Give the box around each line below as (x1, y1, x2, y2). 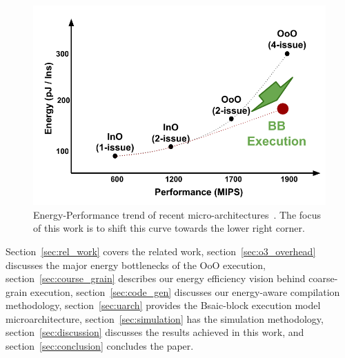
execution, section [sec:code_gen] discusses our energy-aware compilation (30, 284, 340, 299)
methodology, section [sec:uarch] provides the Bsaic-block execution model (6, 298, 321, 312)
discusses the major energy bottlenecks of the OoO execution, (6, 257, 266, 272)
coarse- (308, 271, 338, 286)
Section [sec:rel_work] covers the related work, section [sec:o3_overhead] (6, 243, 316, 258)
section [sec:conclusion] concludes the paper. (6, 339, 194, 353)
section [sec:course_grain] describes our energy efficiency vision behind (6, 271, 306, 286)
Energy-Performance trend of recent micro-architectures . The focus (33, 207, 321, 221)
